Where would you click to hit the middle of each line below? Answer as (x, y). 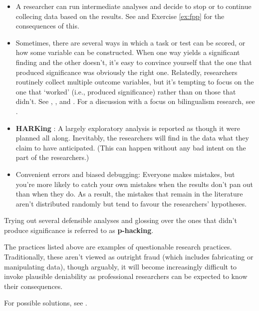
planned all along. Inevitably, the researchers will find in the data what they (132, 138)
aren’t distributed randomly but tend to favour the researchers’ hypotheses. (131, 203)
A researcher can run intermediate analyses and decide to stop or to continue (133, 6)
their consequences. (33, 286)
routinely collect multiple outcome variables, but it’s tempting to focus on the (135, 82)
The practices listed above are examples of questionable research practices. (118, 247)
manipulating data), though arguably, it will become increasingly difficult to (121, 266)
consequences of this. (47, 26)
